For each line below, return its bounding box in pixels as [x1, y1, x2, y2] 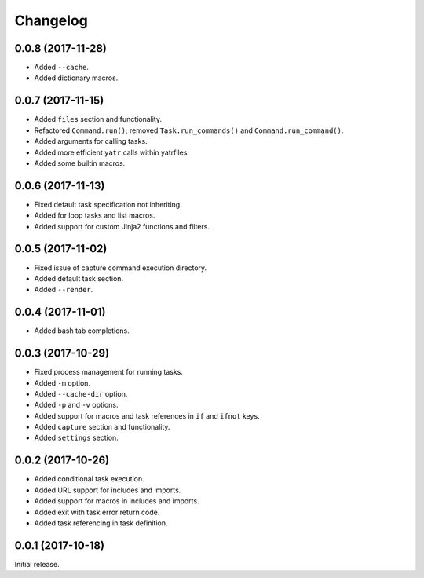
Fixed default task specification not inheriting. [34, 199, 182, 209]
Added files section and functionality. [34, 115, 163, 124]
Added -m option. [34, 378, 90, 388]
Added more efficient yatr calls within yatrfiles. [34, 148, 190, 157]
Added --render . [34, 285, 93, 294]
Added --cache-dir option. [34, 389, 128, 398]
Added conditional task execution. [34, 474, 144, 484]
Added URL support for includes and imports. [34, 485, 181, 495]
